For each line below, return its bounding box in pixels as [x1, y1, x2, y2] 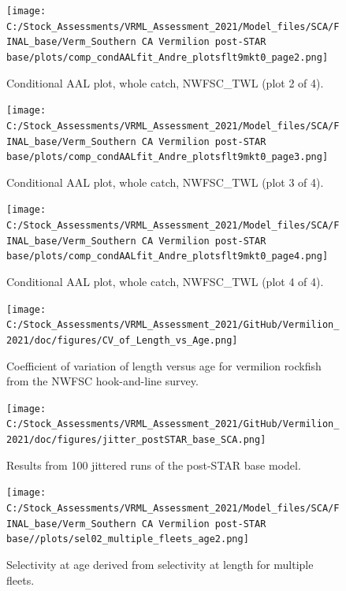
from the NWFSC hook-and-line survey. [6, 373, 199, 389]
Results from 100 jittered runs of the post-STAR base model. [6, 456, 301, 473]
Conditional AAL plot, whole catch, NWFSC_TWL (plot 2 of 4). [6, 74, 324, 91]
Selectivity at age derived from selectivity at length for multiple [6, 556, 314, 572]
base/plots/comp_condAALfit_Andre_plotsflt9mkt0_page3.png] [6, 151, 329, 163]
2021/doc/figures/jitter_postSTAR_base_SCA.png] [6, 434, 266, 446]
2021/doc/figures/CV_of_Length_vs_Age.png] [6, 334, 238, 346]
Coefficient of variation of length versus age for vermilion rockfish [6, 357, 322, 374]
